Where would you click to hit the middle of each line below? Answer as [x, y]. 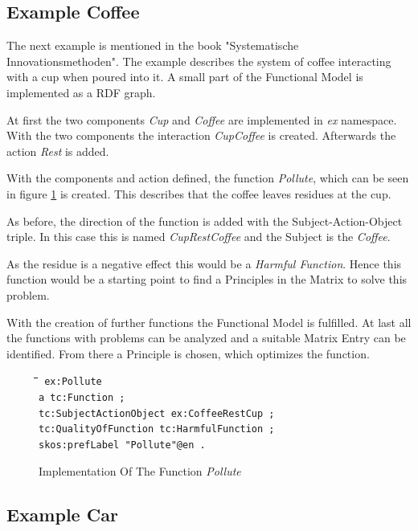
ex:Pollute [73, 382]
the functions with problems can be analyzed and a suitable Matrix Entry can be [206, 338]
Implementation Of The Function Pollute [140, 470]
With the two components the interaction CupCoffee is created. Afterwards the [201, 135]
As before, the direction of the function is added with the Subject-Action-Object [205, 221]
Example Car [62, 514]
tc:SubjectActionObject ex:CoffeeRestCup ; [157, 413]
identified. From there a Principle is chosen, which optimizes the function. [188, 353]
